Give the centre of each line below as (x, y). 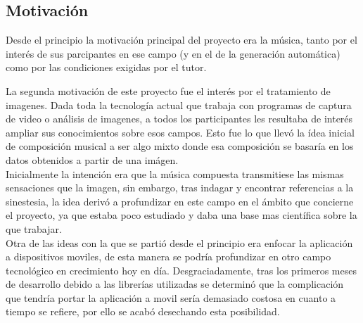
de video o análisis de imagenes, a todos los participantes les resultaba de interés (179, 119)
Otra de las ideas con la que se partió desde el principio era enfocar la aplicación (179, 242)
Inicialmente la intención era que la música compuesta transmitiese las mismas (175, 173)
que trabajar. (34, 228)
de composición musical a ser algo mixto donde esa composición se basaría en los (180, 146)
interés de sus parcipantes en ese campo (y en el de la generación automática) (173, 53)
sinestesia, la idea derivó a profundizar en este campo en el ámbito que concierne (180, 201)
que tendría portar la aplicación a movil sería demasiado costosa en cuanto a (171, 297)
